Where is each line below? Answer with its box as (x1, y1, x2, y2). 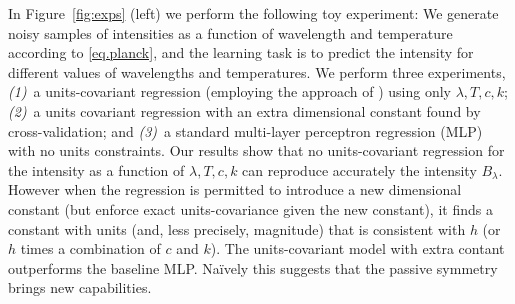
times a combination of (20, 238, 161, 259)
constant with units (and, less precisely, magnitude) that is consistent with (8, 218, 466, 239)
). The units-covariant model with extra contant (210, 238, 505, 259)
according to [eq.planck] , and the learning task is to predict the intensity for (8, 42, 474, 63)
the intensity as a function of (8, 159, 185, 180)
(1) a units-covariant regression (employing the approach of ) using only (8, 81, 451, 102)
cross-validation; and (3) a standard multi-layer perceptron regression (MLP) (8, 120, 483, 141)
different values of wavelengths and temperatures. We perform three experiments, (8, 61, 506, 82)
